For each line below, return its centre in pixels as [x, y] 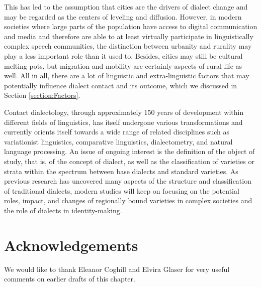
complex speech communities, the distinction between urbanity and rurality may [128, 46]
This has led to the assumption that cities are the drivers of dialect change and [126, 7]
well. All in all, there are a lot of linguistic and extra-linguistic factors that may [127, 76]
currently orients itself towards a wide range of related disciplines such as [117, 132]
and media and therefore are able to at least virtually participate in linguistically [129, 36]
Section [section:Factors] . [42, 95]
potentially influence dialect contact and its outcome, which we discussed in [121, 85]
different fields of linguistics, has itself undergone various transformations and [123, 122]
